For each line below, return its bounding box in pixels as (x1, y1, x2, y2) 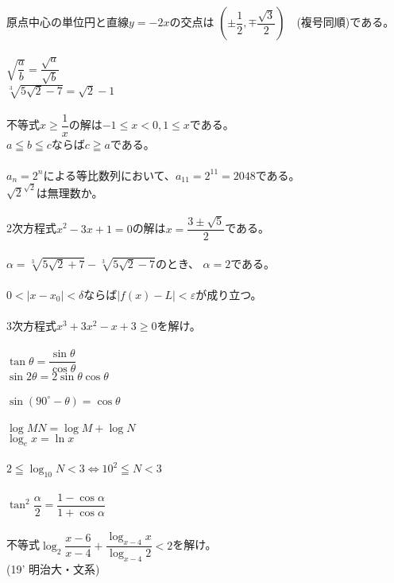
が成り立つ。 (195, 286, 262, 302)
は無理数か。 (36, 184, 103, 200)
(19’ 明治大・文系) (6, 561, 100, 577)
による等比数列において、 (43, 166, 176, 183)
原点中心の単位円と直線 (6, 14, 129, 29)
